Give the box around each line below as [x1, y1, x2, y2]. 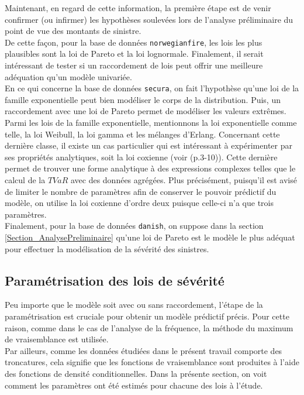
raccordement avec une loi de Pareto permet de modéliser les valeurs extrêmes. [5, 105, 286, 117]
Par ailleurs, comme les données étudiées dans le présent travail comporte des [5, 344, 282, 356]
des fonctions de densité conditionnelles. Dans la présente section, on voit [5, 367, 267, 380]
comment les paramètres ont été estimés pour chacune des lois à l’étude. [5, 379, 263, 391]
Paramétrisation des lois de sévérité [5, 271, 224, 289]
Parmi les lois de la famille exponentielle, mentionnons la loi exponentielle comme [5, 116, 297, 129]
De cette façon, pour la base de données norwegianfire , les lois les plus [5, 36, 262, 48]
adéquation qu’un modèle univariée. [5, 70, 132, 83]
